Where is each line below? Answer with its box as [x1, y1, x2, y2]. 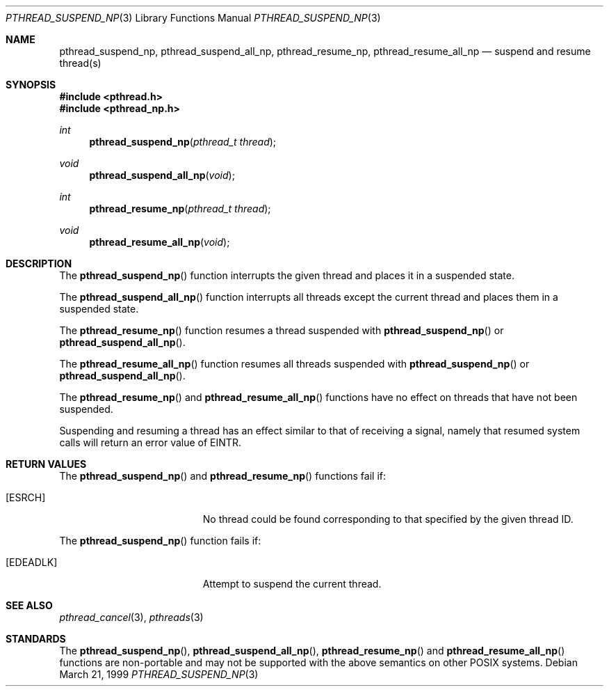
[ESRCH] [6, 492, 46, 503]
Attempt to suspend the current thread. [202, 578, 382, 590]
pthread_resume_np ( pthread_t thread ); [89, 203, 271, 214]
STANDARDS [6, 633, 66, 645]
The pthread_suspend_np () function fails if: [59, 535, 261, 546]
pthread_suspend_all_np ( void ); [89, 169, 235, 181]
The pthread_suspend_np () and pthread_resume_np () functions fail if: [59, 470, 386, 482]
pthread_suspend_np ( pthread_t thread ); [89, 136, 277, 148]
